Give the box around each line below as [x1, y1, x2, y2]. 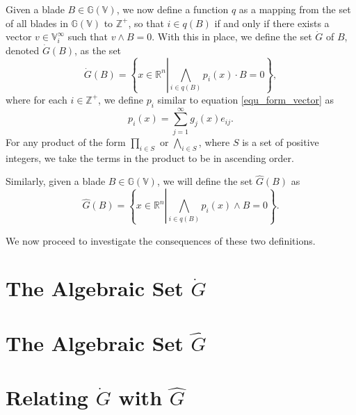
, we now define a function [116, 2, 229, 16]
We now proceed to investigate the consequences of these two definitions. [6, 233, 316, 247]
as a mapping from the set [238, 2, 351, 16]
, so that [128, 15, 164, 30]
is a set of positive [242, 134, 319, 149]
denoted [6, 42, 40, 57]
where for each [6, 92, 67, 106]
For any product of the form [6, 134, 126, 149]
